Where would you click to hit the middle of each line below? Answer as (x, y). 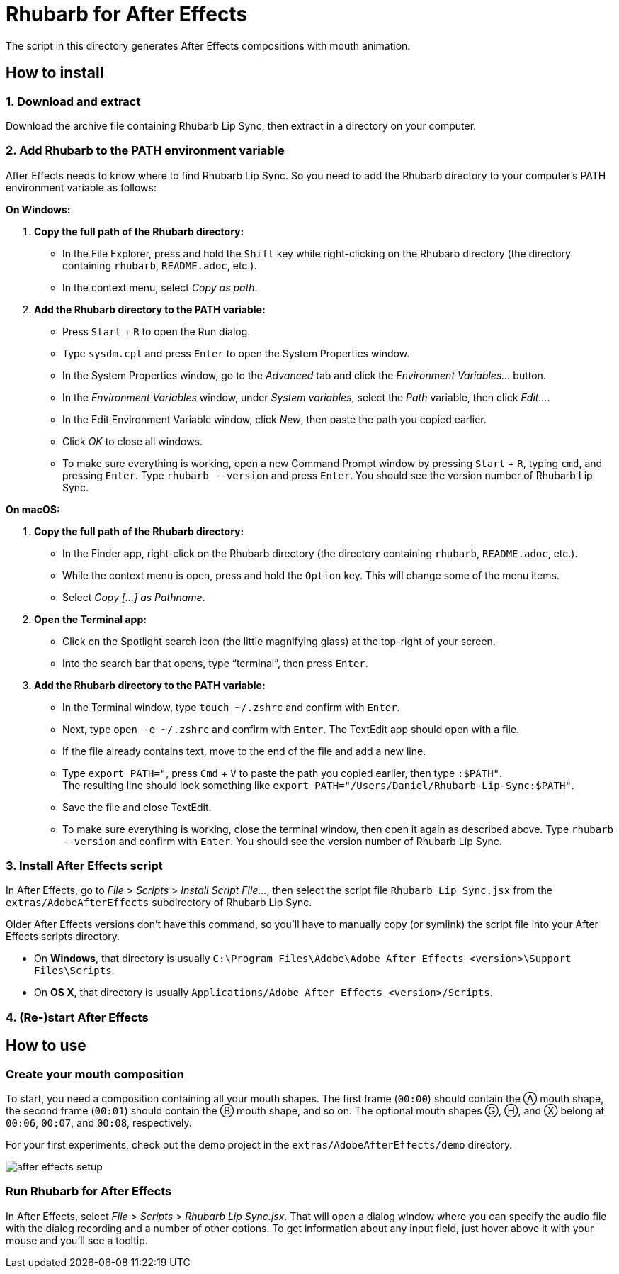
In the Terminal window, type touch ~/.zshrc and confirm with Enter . (231, 707)
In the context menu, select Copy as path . (160, 287)
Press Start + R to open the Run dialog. (157, 331)
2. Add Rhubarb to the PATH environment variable (145, 151)
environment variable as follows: (81, 187)
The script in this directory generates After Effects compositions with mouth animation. (208, 45)
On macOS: (33, 509)
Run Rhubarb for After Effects (89, 1191)
